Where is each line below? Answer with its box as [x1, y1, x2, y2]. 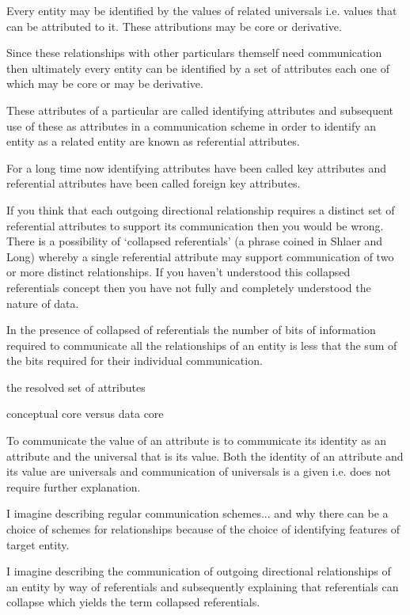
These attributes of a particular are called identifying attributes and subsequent [6, 101, 394, 118]
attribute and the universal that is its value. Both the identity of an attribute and [6, 447, 404, 464]
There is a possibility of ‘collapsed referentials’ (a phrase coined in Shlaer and [6, 233, 383, 249]
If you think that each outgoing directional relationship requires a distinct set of [6, 201, 395, 218]
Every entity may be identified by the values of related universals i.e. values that [6, 2, 397, 18]
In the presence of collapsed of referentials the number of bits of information [6, 321, 376, 338]
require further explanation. [6, 478, 141, 495]
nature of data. [6, 294, 79, 311]
